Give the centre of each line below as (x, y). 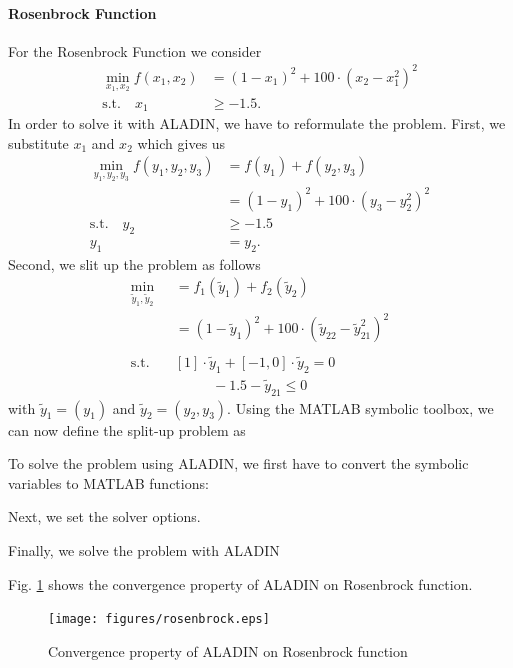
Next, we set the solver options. (104, 516)
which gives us (181, 142)
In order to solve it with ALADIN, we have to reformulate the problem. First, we (257, 123)
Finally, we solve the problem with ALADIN (144, 550)
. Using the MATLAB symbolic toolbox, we (360, 407)
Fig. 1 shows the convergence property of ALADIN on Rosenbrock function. (240, 583)
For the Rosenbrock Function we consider (135, 50)
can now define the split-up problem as (127, 429)
